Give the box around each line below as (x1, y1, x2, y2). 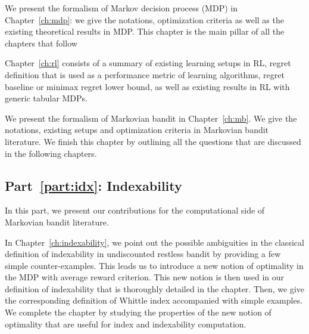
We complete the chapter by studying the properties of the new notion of (5, 306, 271, 318)
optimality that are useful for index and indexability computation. (5, 317, 246, 330)
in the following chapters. (5, 147, 97, 159)
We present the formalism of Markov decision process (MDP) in (5, 2, 238, 14)
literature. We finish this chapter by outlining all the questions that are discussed (5, 135, 301, 147)
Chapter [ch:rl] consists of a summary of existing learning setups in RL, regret (5, 57, 291, 69)
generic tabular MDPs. (5, 92, 88, 104)
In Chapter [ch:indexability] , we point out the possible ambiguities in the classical (5, 236, 304, 248)
